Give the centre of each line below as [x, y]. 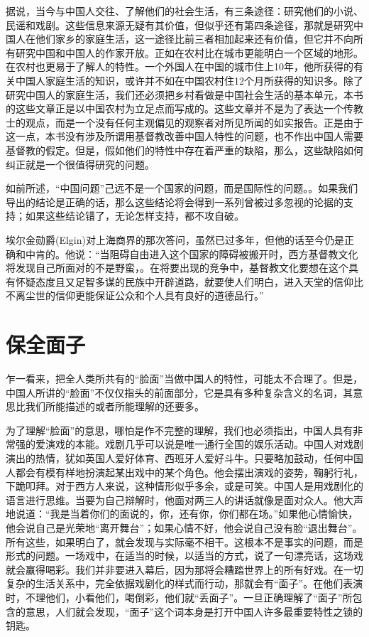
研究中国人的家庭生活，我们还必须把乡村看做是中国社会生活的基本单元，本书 [184, 94]
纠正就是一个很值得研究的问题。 [80, 164]
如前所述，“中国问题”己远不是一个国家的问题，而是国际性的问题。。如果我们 [182, 188]
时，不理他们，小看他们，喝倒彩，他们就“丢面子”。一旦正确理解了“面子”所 [179, 597]
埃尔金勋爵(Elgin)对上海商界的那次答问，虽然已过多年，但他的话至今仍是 [175, 239]
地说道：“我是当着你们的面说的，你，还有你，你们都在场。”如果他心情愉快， [182, 514]
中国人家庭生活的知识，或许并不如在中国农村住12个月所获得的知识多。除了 [189, 80]
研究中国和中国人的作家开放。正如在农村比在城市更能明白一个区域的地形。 [189, 52]
